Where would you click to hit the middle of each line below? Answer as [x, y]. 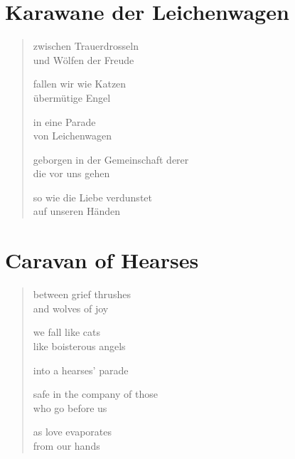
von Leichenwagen [73, 136]
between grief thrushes [82, 294]
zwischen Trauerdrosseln [86, 46]
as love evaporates [73, 432]
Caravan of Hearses [102, 260]
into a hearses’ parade [81, 370]
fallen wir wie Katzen [80, 84]
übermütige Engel [72, 97]
